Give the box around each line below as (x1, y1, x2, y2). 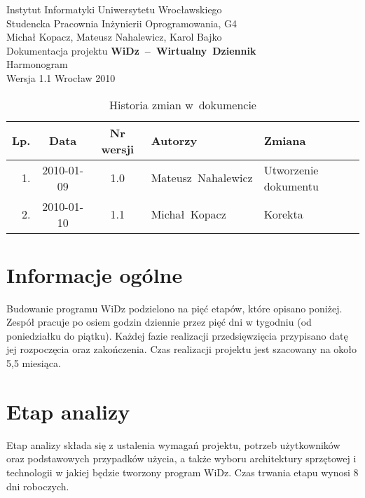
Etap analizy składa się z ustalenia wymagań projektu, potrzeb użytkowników (6, 437, 340, 452)
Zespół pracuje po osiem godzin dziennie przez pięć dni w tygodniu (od (6, 314, 312, 329)
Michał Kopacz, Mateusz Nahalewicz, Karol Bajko (6, 29, 222, 44)
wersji (101, 140, 135, 157)
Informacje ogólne (6, 260, 183, 289)
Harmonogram (6, 57, 68, 71)
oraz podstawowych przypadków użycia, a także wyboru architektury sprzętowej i (6, 451, 357, 466)
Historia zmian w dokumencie (109, 96, 256, 113)
